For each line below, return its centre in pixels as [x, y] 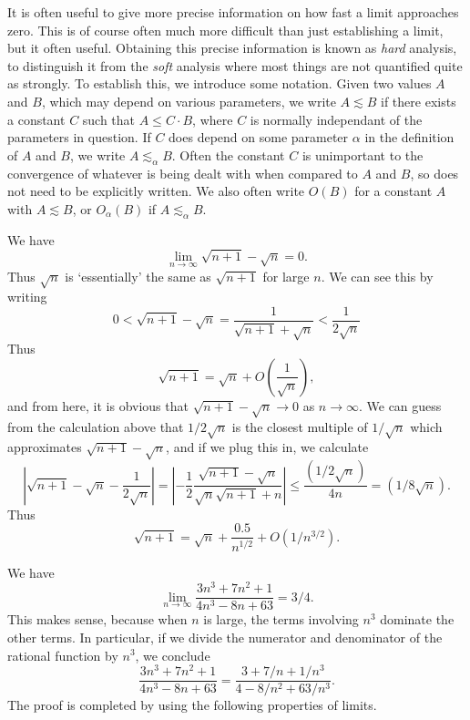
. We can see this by [377, 276]
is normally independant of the [336, 119]
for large [286, 276]
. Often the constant [228, 154]
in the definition [409, 137]
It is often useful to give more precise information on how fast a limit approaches [233, 12]
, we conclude [173, 655]
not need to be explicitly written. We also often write [156, 191]
